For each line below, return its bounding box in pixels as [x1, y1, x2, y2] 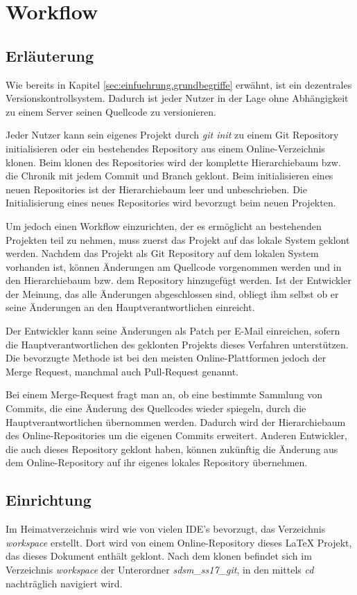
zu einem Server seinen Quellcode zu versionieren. [6, 104, 217, 118]
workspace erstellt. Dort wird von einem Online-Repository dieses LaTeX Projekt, [6, 535, 352, 549]
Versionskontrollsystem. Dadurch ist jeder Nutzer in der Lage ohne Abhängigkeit [6, 91, 349, 105]
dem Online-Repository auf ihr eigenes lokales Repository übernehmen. [6, 455, 308, 470]
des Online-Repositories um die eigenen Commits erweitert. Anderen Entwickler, [6, 428, 347, 443]
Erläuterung [6, 44, 94, 66]
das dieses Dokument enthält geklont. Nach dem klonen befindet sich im [6, 549, 312, 563]
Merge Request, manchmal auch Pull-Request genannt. [6, 364, 238, 378]
